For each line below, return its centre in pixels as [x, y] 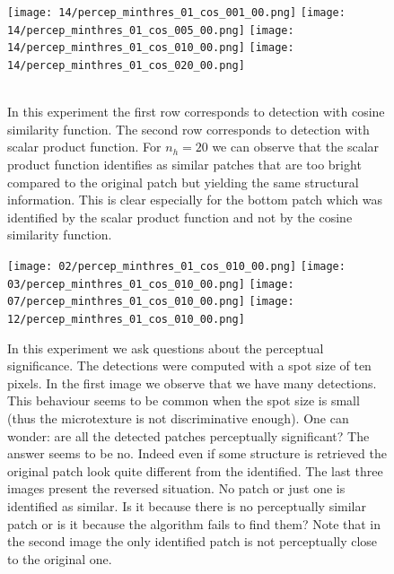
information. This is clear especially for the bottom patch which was [195, 200]
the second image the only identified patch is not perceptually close [193, 541]
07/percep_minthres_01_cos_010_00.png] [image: [151, 302]
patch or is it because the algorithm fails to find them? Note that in [194, 523]
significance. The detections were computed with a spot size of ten [189, 365]
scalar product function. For [84, 147]
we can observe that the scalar [296, 147]
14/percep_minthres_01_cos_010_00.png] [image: [151, 48]
